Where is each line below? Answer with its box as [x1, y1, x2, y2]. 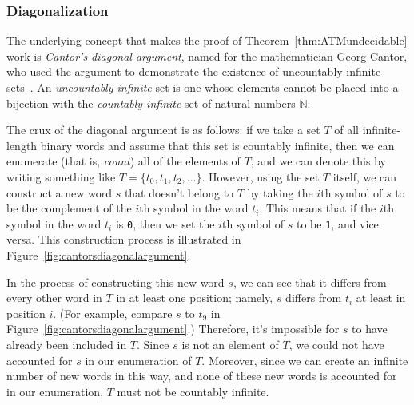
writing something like [6, 168, 116, 185]
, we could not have [289, 336, 384, 352]
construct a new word [6, 184, 112, 201]
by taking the [247, 184, 313, 201]
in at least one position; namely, [116, 289, 273, 306]
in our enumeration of [85, 351, 192, 368]
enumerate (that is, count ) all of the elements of [6, 153, 241, 169]
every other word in [6, 289, 102, 306]
